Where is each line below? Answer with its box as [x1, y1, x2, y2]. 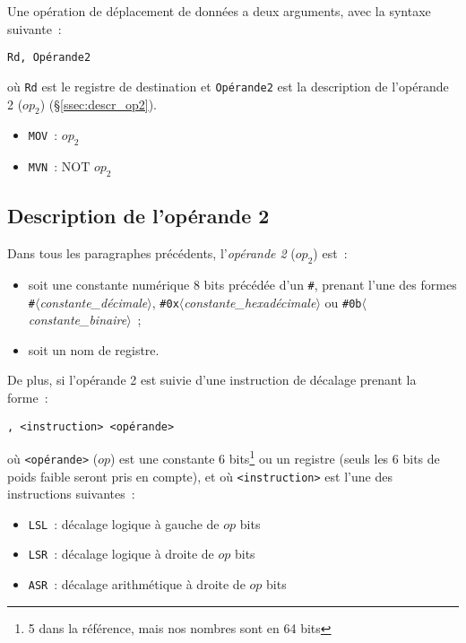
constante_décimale [39, 292, 148, 311]
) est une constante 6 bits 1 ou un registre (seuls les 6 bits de [110, 447, 440, 467]
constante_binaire [28, 310, 127, 329]
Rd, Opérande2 [7, 51, 91, 65]
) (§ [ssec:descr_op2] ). [39, 94, 157, 113]
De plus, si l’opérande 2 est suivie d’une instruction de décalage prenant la [7, 370, 417, 389]
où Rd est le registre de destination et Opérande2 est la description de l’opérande [7, 76, 449, 95]
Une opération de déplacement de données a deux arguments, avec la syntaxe [7, 2, 431, 20]
